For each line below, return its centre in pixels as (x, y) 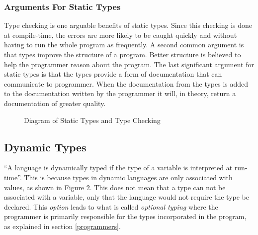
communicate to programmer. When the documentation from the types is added (126, 83)
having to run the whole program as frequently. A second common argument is (124, 45)
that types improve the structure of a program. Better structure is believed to (123, 54)
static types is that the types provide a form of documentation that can (113, 74)
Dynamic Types (45, 147)
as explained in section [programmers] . (62, 226)
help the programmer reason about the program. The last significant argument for (129, 64)
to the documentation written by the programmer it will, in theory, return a (120, 93)
